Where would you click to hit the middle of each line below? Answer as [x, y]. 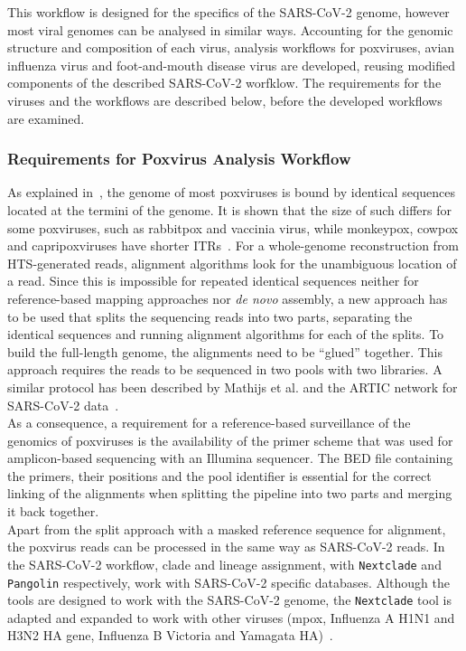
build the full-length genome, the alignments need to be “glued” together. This [225, 351]
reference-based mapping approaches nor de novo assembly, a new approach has [228, 298]
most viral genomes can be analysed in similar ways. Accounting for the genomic [230, 29]
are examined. [46, 118]
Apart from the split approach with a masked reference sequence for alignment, [227, 528]
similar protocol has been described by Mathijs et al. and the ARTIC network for [233, 387]
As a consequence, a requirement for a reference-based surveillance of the [209, 423]
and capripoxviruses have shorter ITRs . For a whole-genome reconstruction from [233, 245]
